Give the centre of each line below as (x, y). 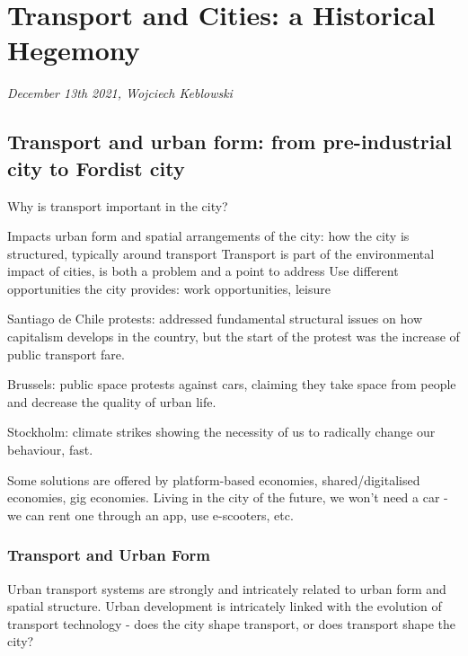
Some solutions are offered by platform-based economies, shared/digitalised (214, 479)
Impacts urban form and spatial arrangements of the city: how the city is (208, 236)
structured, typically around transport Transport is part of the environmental (221, 253)
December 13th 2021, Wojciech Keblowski (120, 93)
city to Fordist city (96, 168)
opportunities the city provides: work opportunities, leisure (169, 288)
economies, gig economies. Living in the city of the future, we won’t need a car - (228, 497)
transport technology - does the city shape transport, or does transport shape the (231, 623)
